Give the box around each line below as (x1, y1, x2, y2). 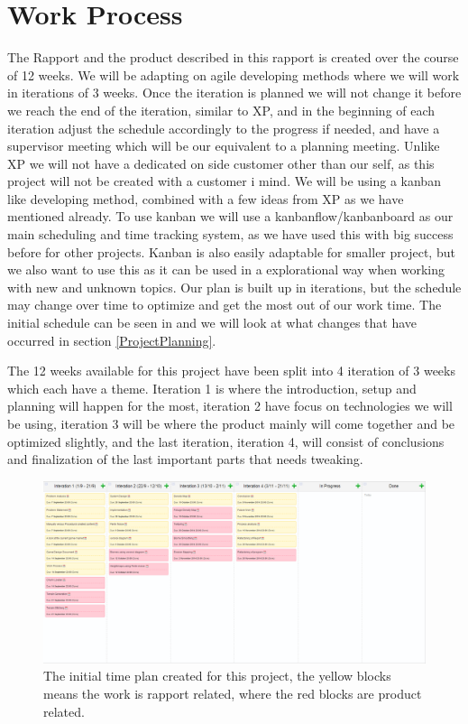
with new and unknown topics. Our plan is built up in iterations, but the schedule (7, 277, 462, 296)
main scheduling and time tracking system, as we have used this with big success (7, 225, 454, 244)
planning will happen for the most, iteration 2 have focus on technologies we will (7, 396, 453, 415)
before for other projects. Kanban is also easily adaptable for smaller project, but (7, 242, 455, 261)
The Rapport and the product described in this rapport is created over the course (7, 48, 459, 67)
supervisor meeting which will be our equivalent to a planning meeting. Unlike (7, 136, 440, 155)
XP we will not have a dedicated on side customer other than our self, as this (7, 153, 435, 172)
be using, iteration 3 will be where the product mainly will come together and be (7, 414, 455, 432)
